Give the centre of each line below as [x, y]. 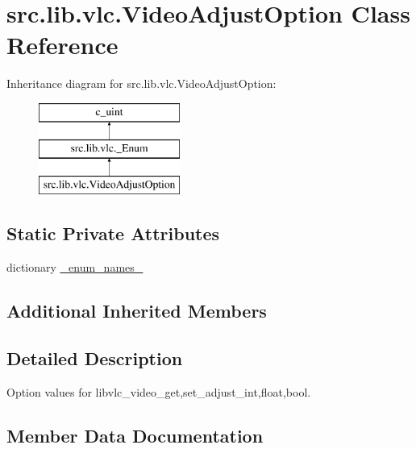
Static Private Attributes [113, 233]
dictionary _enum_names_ [75, 267]
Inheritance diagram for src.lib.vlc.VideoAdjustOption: [141, 83]
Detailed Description [95, 358]
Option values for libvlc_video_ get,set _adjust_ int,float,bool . [159, 391]
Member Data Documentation [135, 435]
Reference [62, 45]
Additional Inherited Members [137, 311]
